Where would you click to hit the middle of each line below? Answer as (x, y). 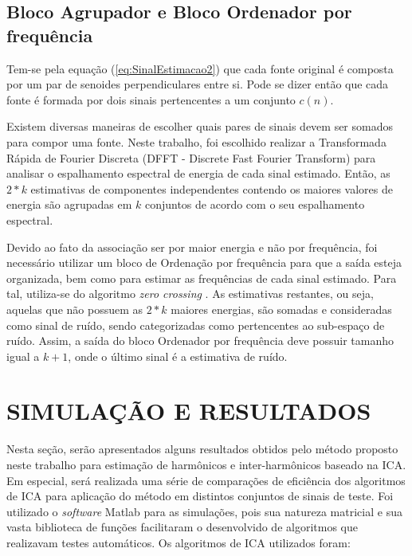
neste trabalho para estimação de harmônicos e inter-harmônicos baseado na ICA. (206, 464)
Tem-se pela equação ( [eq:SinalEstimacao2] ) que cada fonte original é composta (200, 68)
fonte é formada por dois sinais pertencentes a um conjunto (151, 99)
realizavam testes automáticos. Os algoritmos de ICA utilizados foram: (179, 542)
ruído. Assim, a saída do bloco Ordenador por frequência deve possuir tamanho (200, 341)
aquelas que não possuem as (75, 309)
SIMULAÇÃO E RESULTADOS (189, 411)
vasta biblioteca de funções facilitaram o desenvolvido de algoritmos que (182, 527)
